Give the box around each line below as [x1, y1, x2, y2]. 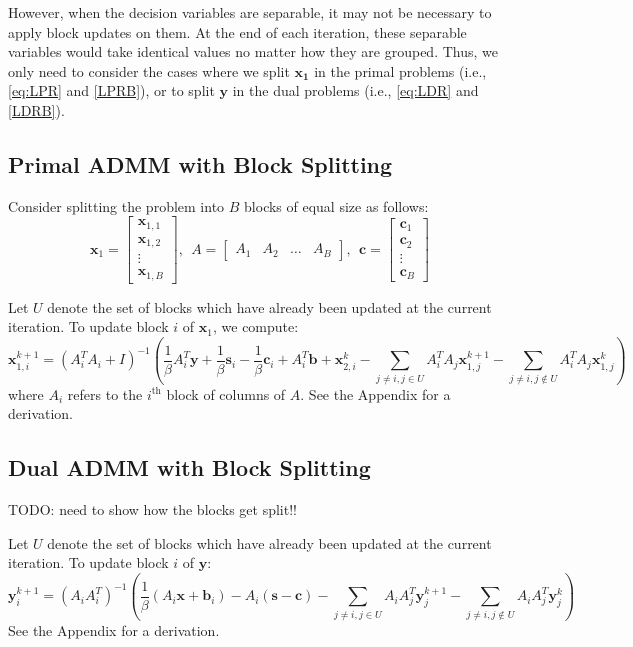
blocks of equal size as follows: [244, 195, 429, 216]
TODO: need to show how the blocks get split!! [8, 499, 297, 520]
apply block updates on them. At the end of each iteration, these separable [8, 21, 467, 42]
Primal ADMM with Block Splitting [8, 148, 393, 179]
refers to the [67, 383, 143, 404]
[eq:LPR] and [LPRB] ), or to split [8, 80, 215, 101]
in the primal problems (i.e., [314, 60, 487, 81]
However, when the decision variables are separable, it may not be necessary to [8, 2, 492, 22]
